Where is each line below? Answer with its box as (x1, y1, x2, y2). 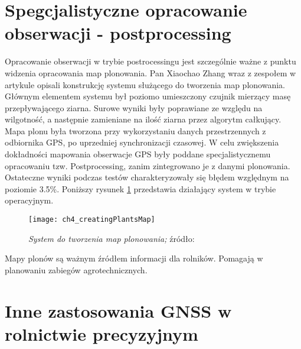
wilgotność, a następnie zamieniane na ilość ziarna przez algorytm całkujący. (5, 113, 282, 125)
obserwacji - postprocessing (5, 21, 231, 45)
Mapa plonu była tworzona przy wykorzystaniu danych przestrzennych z (5, 124, 266, 137)
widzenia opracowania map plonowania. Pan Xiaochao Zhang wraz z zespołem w (5, 66, 296, 79)
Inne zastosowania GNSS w (5, 298, 232, 322)
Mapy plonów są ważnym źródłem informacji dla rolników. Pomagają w (5, 252, 263, 264)
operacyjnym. (5, 194, 54, 206)
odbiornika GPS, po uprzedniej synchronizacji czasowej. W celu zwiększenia (5, 136, 279, 148)
